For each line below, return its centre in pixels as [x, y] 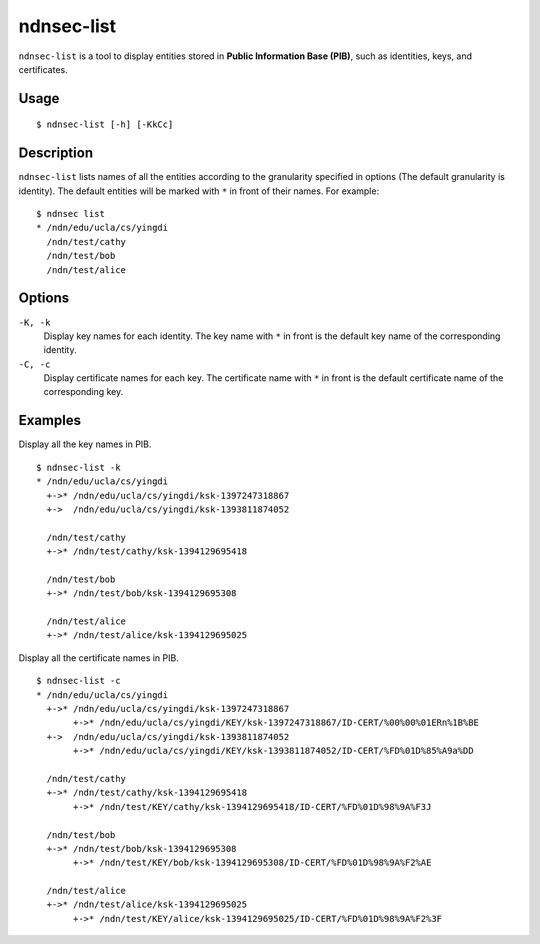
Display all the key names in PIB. [85, 444]
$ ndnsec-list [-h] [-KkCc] [105, 124]
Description [56, 153]
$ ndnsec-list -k [78, 467]
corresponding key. [83, 392]
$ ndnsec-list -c [78, 681]
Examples [50, 420]
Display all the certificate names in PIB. [98, 657]
